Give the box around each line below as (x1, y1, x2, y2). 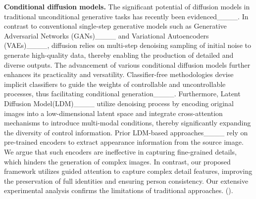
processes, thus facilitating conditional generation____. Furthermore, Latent (4, 88, 241, 99)
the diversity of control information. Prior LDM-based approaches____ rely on (4, 127, 248, 137)
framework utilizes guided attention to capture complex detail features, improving (4, 166, 253, 176)
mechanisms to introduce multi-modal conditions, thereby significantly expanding (4, 118, 251, 128)
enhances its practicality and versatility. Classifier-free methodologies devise (4, 69, 234, 80)
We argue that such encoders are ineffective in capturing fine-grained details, (4, 146, 237, 157)
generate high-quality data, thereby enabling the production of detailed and (4, 49, 234, 60)
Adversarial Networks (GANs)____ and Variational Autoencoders (4, 30, 209, 40)
